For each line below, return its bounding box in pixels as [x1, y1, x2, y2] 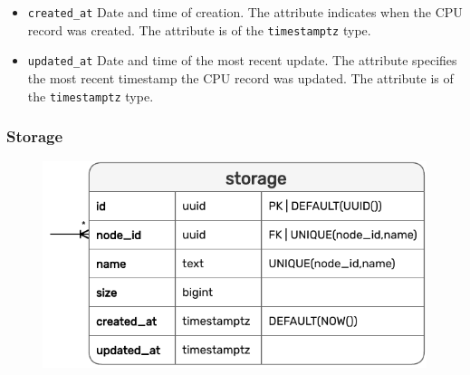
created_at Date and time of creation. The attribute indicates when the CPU [27, 3, 463, 21]
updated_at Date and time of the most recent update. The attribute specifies [27, 51, 457, 70]
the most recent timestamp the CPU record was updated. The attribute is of [27, 68, 454, 87]
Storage [6, 125, 63, 148]
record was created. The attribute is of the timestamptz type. [27, 20, 371, 39]
